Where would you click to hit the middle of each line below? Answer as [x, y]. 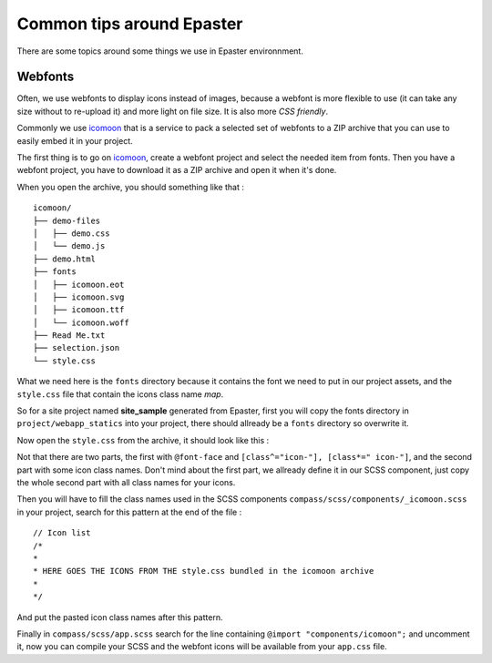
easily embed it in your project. [75, 140]
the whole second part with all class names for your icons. [126, 482]
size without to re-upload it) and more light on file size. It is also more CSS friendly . [172, 111]
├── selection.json [77, 348]
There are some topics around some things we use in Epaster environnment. [160, 51]
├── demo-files [67, 220]
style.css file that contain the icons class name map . [120, 394]
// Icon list [62, 533]
